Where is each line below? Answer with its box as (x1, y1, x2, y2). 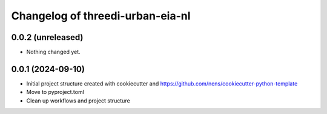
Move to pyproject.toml (26, 89, 85, 96)
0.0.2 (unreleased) (11, 32, 84, 42)
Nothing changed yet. (26, 49, 81, 56)
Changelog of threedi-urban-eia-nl (11, 9, 191, 22)
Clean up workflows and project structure (26, 97, 130, 104)
